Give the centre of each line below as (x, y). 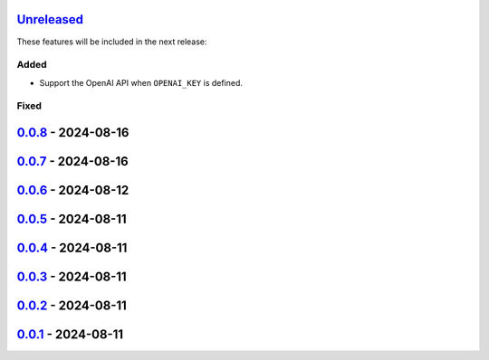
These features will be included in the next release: (112, 42)
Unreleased (50, 19)
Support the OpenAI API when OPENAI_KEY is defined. (141, 82)
